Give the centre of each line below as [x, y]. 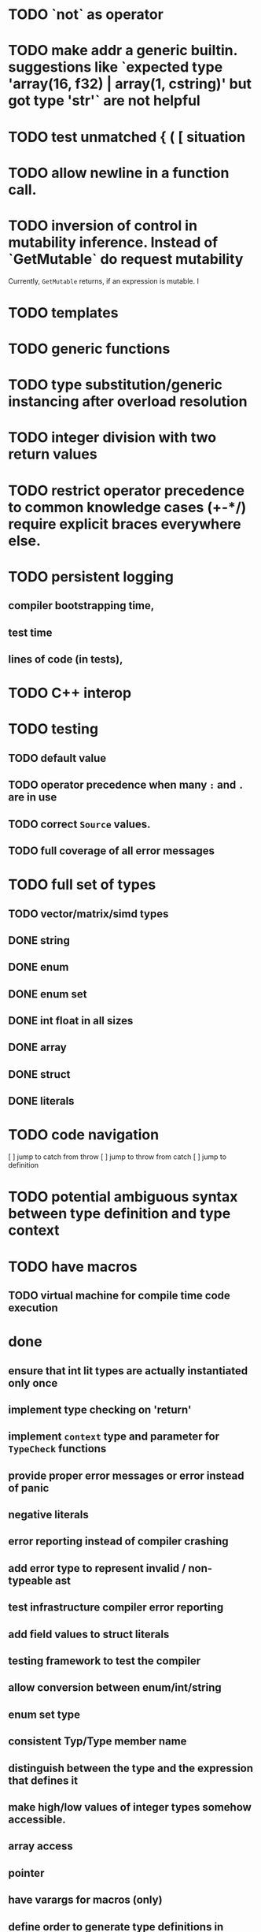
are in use [33, 797]
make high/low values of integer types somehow [130, 1807]
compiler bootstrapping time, [81, 606]
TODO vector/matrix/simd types [88, 914]
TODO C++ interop [70, 693]
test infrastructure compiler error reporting [116, 1608]
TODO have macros [73, 1267]
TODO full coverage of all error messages [111, 851]
